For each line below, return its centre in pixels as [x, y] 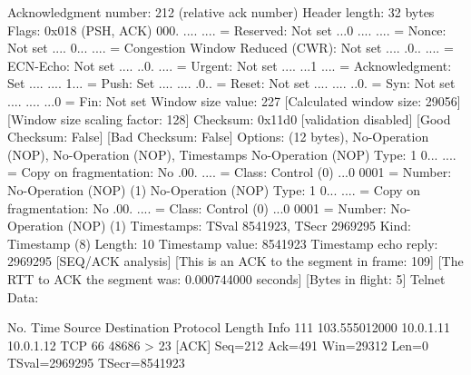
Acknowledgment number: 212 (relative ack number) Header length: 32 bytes [221, 12]
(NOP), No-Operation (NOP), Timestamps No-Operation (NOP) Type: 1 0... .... [232, 154]
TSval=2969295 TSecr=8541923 [96, 363]
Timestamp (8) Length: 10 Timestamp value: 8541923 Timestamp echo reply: [223, 243]
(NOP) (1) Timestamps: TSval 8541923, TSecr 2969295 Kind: [239, 226]
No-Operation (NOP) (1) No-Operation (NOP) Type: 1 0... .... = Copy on [214, 189]
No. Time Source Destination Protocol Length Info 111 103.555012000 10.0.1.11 [229, 327]
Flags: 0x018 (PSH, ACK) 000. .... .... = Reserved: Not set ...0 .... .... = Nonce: [227, 30]
